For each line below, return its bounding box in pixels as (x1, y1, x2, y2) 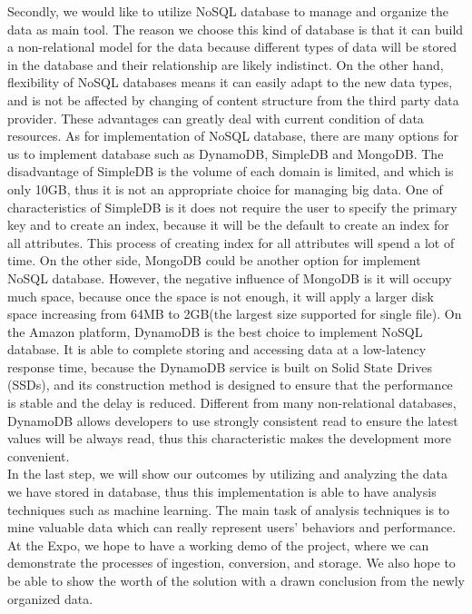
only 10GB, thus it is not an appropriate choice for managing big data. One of (7, 179, 443, 198)
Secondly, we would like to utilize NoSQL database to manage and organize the (7, 2, 449, 20)
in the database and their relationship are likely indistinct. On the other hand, (7, 54, 444, 74)
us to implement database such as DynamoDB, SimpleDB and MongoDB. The (7, 144, 444, 163)
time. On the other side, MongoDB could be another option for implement (7, 251, 421, 270)
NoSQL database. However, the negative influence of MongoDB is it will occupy (7, 268, 452, 287)
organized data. (7, 589, 93, 608)
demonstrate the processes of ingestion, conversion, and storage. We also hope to (7, 553, 456, 572)
